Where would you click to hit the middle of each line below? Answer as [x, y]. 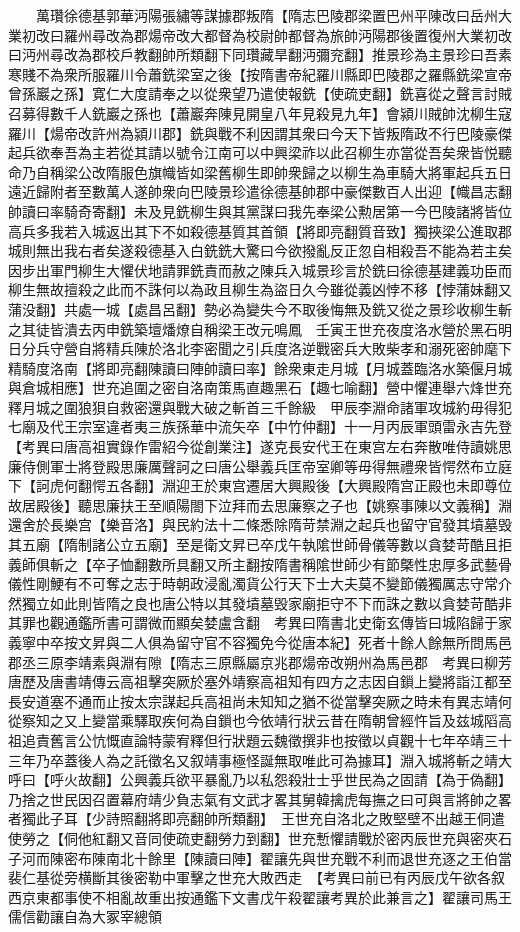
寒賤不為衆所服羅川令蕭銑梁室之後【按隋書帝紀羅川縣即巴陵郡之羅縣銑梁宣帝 [260, 73]
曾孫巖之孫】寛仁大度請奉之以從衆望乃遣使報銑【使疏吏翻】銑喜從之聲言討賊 [260, 93]
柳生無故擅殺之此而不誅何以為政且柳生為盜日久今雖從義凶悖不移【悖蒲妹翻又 [260, 289]
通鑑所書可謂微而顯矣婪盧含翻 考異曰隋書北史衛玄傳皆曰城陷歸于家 [287, 622]
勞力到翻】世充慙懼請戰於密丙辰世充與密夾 [357, 837]
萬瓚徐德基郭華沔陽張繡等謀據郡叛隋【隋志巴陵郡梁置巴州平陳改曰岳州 [266, 15]
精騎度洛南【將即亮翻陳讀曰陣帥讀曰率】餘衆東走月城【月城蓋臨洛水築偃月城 [260, 367]
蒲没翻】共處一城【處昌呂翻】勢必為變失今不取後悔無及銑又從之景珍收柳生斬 [260, 308]
